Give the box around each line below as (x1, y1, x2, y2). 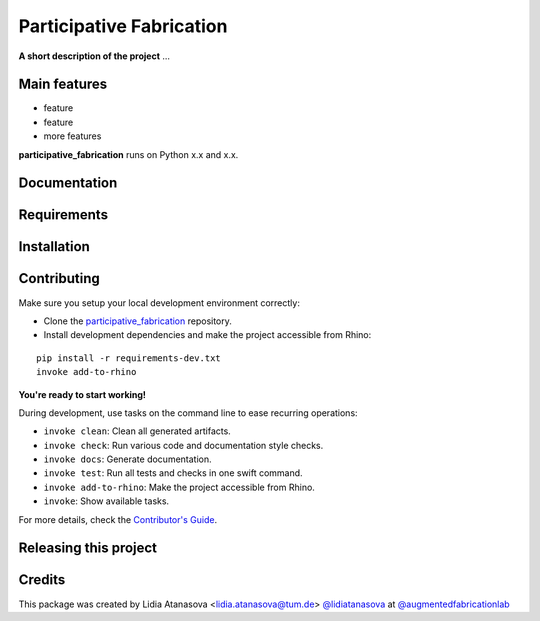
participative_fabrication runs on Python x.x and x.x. (18, 148, 239, 160)
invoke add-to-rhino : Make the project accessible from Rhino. (43, 481, 315, 493)
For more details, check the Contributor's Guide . (18, 513, 218, 525)
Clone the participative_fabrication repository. (43, 315, 232, 327)
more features (43, 130, 102, 142)
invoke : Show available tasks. (43, 495, 170, 507)
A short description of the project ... (18, 50, 170, 62)
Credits (18, 571, 66, 589)
